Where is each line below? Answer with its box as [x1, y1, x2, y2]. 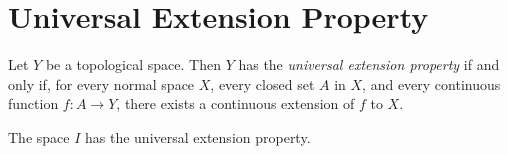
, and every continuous [362, 73, 501, 94]
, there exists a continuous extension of [116, 93, 355, 114]
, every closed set [210, 73, 315, 94]
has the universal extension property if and [238, 54, 500, 75]
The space [8, 126, 70, 147]
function [8, 93, 59, 114]
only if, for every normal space [8, 73, 195, 94]
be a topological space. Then [45, 54, 221, 75]
